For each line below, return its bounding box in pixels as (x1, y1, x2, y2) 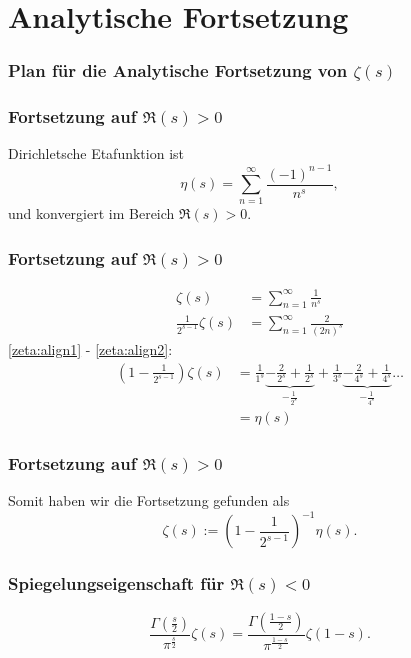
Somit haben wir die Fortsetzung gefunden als (8, 490, 290, 511)
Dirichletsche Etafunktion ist (8, 143, 184, 164)
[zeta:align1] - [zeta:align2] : (8, 338, 173, 359)
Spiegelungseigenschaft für (8, 571, 225, 596)
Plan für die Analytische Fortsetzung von (8, 58, 348, 83)
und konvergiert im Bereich (8, 203, 175, 224)
